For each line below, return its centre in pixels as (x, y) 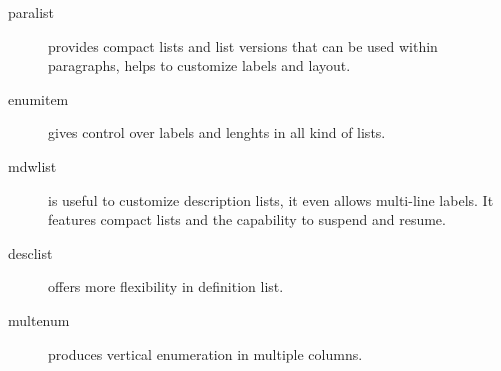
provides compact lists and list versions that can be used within (243, 45)
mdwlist (32, 165)
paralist (31, 12)
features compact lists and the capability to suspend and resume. (247, 219)
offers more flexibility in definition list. (166, 286)
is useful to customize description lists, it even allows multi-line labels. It (271, 199)
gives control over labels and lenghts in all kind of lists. (217, 132)
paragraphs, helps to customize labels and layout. (199, 65)
